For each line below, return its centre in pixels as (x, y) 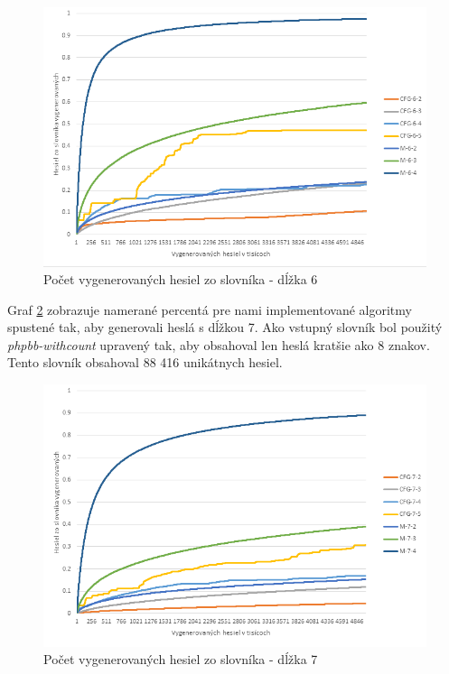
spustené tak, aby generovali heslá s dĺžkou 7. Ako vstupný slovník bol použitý (225, 327)
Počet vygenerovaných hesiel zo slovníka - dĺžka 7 (181, 659)
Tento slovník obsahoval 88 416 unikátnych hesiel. (145, 362)
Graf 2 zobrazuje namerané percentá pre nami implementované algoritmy (210, 309)
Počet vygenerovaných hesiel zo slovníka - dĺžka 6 (181, 279)
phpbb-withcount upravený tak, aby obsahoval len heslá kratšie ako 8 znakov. (219, 344)
